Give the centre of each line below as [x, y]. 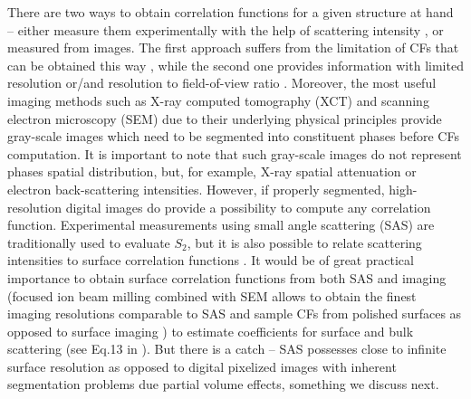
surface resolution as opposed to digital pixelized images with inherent [202, 366]
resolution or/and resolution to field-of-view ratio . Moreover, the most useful [222, 83]
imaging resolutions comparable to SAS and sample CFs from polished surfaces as [235, 313]
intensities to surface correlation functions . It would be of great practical [211, 260]
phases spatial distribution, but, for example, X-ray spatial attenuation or [212, 171]
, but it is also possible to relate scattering [304, 242]
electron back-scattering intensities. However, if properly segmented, [196, 189]
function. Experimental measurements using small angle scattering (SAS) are [221, 225]
